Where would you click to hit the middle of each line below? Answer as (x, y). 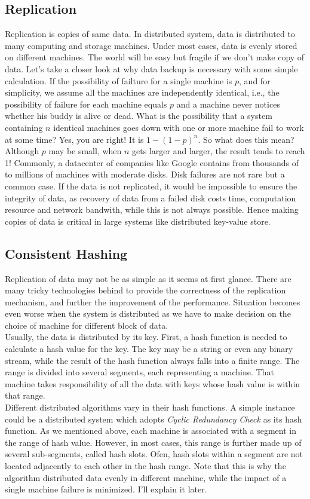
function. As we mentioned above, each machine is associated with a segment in (151, 431)
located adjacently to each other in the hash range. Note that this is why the (145, 466)
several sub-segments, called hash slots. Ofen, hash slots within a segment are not (154, 454)
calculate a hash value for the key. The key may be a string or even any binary (149, 349)
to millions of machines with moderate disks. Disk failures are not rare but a (145, 174)
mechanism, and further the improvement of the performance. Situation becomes (153, 301)
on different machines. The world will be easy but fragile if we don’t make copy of (155, 57)
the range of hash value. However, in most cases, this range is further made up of (153, 442)
